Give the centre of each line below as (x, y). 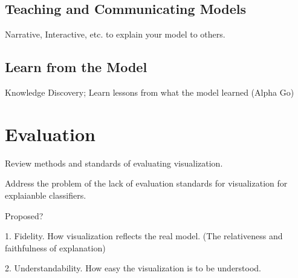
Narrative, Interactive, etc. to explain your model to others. (115, 34)
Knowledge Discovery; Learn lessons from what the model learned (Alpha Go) (150, 92)
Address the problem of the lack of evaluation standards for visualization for (146, 183)
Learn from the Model (76, 67)
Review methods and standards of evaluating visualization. (114, 163)
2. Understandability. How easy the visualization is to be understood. (133, 268)
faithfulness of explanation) (55, 247)
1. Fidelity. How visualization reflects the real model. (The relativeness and (144, 236)
